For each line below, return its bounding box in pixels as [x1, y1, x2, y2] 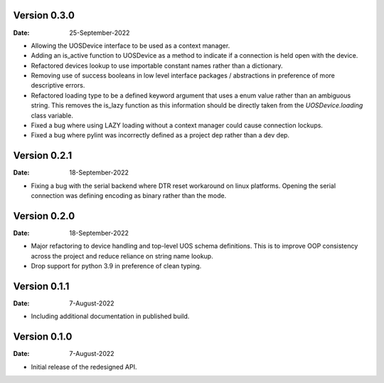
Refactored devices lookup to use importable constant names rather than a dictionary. [31, 61, 283, 70]
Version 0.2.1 [13, 149, 73, 162]
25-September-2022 [69, 28, 130, 37]
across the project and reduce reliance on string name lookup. [31, 251, 213, 260]
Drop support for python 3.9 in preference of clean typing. [31, 262, 202, 271]
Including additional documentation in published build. [31, 312, 190, 320]
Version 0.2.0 [13, 210, 75, 222]
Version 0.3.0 [13, 9, 75, 21]
